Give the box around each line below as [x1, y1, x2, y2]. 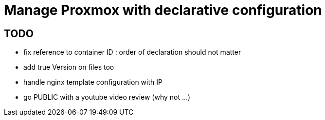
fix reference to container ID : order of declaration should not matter [23, 48, 241, 57]
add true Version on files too [23, 63, 114, 72]
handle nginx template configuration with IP [23, 78, 162, 87]
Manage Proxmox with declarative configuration [4, 2, 322, 18]
